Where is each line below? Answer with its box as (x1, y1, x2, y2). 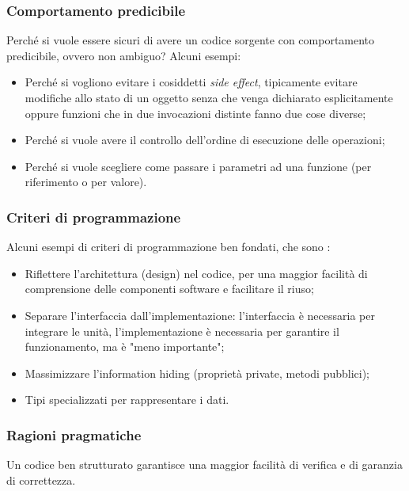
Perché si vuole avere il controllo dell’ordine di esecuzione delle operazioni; (25, 131, 385, 148)
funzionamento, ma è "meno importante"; (25, 338, 225, 355)
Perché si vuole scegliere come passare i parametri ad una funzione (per (25, 158, 372, 174)
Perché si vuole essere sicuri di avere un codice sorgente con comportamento (6, 32, 375, 48)
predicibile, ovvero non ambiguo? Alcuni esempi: (6, 47, 241, 63)
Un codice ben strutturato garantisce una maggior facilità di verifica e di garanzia (6, 456, 403, 473)
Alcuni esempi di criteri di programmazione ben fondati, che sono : (6, 238, 331, 255)
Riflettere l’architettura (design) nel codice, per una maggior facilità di (25, 265, 368, 281)
